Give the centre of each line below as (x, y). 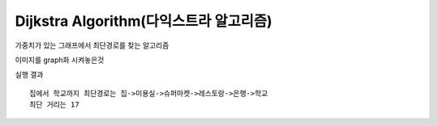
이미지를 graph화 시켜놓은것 (60, 60)
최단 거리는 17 (55, 105)
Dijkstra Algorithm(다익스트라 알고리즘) (144, 21)
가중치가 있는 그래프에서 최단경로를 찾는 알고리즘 (92, 45)
